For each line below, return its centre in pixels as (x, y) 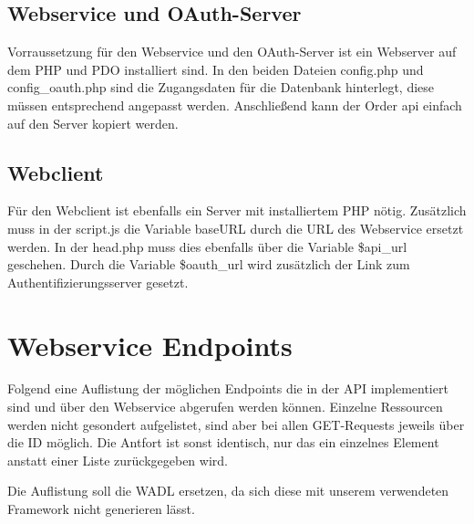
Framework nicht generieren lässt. (101, 509)
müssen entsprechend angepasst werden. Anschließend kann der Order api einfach (235, 105)
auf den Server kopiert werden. (93, 123)
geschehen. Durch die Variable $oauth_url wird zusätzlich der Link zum (209, 264)
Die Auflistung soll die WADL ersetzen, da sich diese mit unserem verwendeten (228, 491)
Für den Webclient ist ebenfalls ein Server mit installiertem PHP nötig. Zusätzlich (237, 210)
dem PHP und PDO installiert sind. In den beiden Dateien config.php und (216, 69)
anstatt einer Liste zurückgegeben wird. (118, 460)
